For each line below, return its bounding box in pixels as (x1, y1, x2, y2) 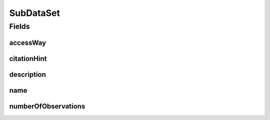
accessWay (9, 38, 46, 47)
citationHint (9, 54, 47, 63)
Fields (9, 22, 30, 31)
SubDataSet (9, 7, 60, 18)
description (9, 70, 46, 79)
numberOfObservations (9, 102, 85, 111)
